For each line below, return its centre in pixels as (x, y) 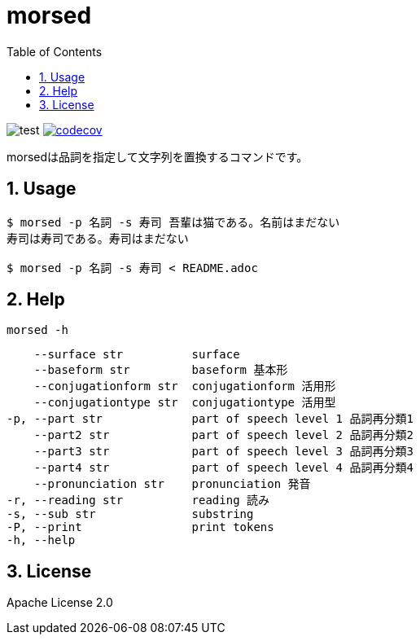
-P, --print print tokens (140, 527)
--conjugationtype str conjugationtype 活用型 (185, 403)
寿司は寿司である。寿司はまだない (98, 238)
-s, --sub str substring (130, 514)
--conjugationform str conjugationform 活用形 (185, 386)
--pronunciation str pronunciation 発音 (172, 484)
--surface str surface (137, 355)
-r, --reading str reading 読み (138, 501)
